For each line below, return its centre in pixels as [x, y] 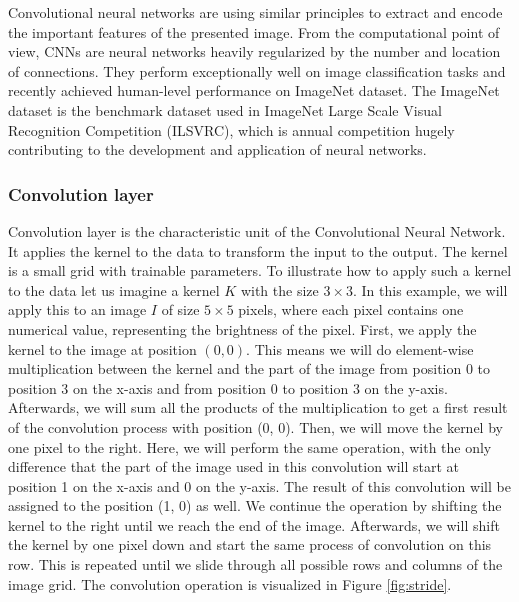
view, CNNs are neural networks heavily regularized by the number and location [254, 51]
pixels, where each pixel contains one [351, 309]
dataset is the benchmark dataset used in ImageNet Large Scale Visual [225, 109]
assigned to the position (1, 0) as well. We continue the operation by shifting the [255, 505]
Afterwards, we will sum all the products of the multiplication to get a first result [258, 407]
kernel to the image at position [102, 348]
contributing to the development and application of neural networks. [217, 149]
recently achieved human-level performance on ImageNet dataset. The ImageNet [254, 90]
